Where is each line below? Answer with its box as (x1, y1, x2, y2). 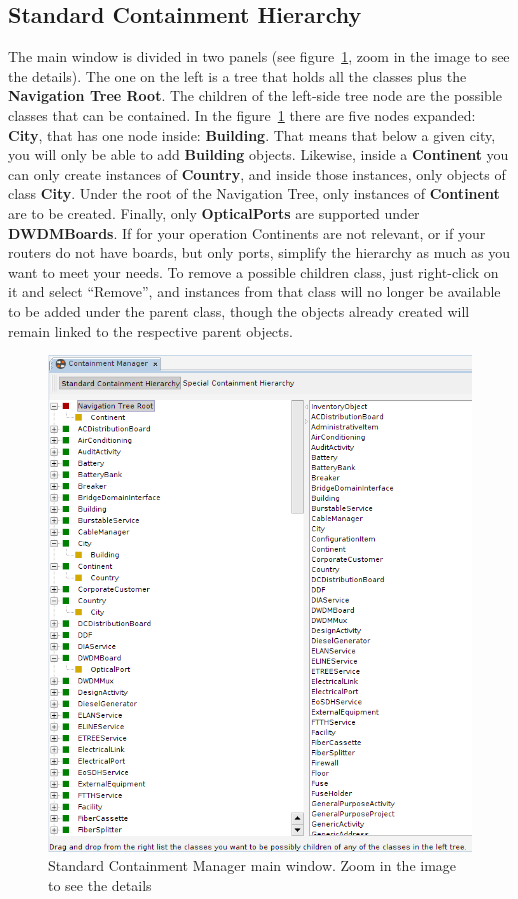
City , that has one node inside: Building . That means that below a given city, (8, 124, 496, 145)
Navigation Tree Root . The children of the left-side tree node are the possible (8, 85, 503, 106)
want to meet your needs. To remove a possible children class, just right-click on (8, 261, 499, 282)
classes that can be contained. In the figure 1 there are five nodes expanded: (8, 104, 476, 125)
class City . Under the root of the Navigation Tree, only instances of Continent (8, 183, 500, 204)
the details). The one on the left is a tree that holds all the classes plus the (8, 65, 467, 86)
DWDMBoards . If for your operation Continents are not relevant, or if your (8, 222, 486, 243)
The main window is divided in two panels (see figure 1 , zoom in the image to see (8, 46, 510, 67)
